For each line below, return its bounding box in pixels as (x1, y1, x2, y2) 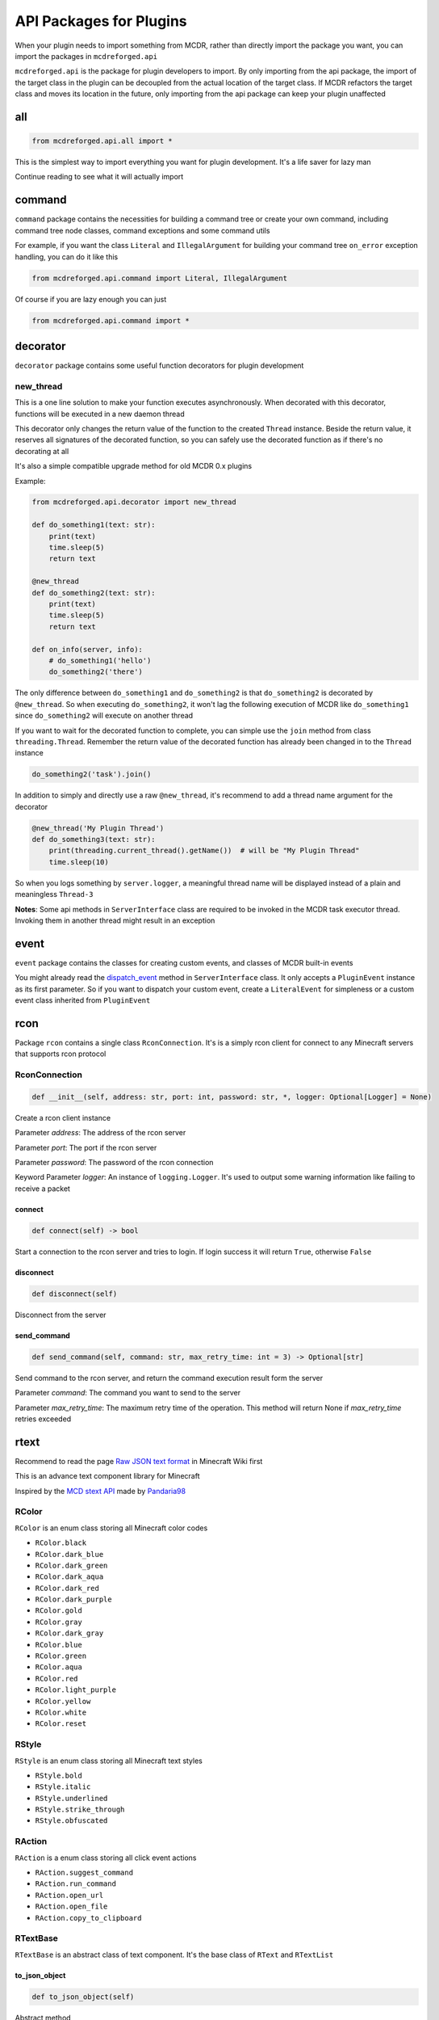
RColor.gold (35, 1606, 82, 1615)
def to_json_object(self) (31, 1992, 135, 2001)
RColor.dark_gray (35, 1629, 104, 1638)
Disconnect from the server (15, 1310, 107, 1319)
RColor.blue (35, 1640, 82, 1649)
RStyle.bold (35, 1770, 82, 1780)
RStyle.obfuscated (35, 1816, 108, 1825)
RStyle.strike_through (35, 1805, 125, 1814)
